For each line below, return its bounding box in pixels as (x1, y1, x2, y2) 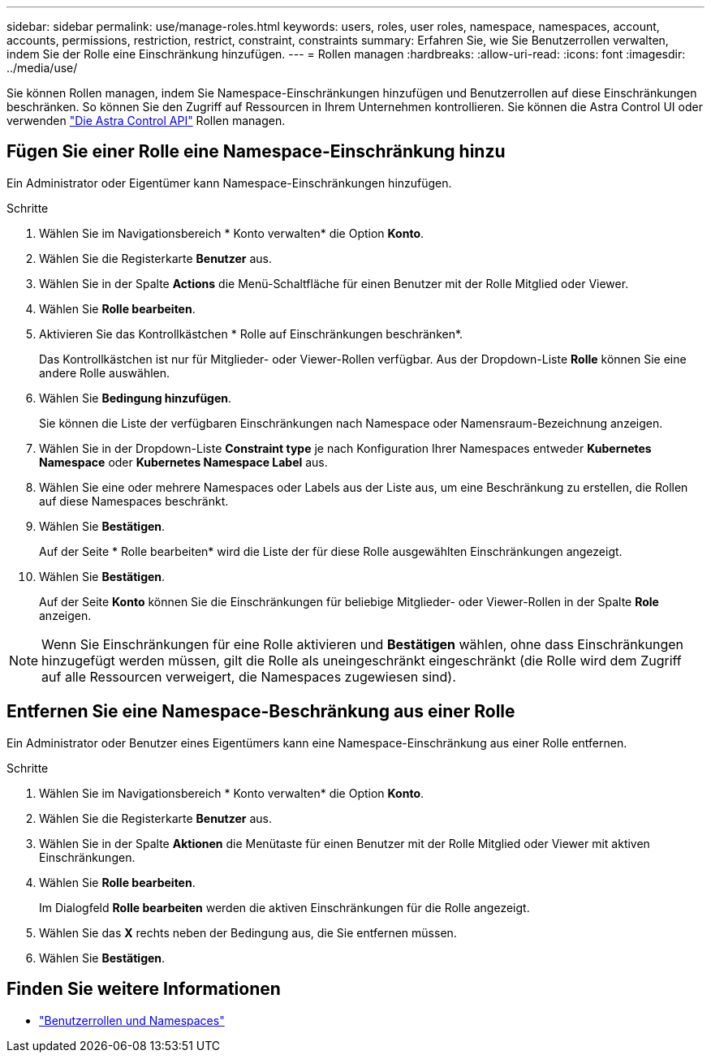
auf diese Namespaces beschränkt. (39, 493, 229, 508)
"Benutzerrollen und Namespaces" (39, 1013, 225, 1027)
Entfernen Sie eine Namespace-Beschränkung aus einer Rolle (6, 701, 515, 722)
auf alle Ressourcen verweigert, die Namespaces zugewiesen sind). (41, 668, 456, 685)
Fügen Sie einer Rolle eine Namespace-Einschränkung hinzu (6, 141, 506, 162)
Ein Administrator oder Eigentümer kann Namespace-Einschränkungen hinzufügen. (6, 175, 452, 190)
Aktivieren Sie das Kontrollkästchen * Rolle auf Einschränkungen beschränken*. (39, 326, 463, 341)
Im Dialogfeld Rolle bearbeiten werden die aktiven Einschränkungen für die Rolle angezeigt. (39, 900, 530, 915)
